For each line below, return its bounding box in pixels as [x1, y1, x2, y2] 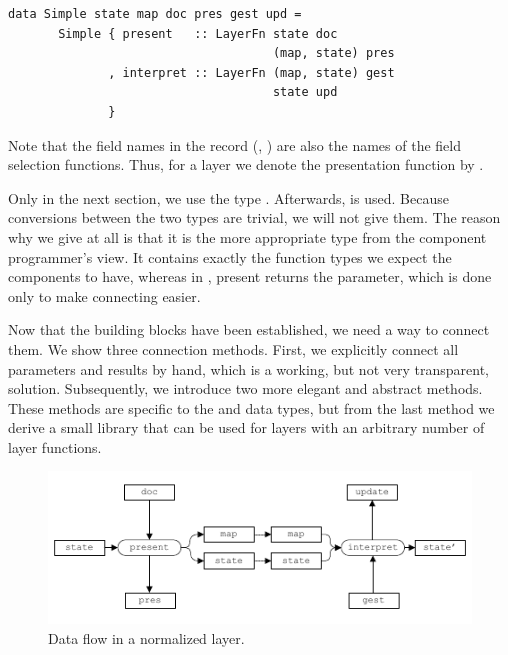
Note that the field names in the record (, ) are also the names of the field [8, 134, 461, 155]
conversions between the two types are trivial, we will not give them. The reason [8, 207, 501, 228]
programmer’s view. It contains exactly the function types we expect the [8, 246, 452, 267]
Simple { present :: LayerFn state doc [58, 26, 338, 41]
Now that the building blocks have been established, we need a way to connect [8, 319, 490, 340]
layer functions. [8, 436, 102, 457]
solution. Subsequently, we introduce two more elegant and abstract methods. [8, 378, 483, 399]
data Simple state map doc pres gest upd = [8, 7, 302, 21]
